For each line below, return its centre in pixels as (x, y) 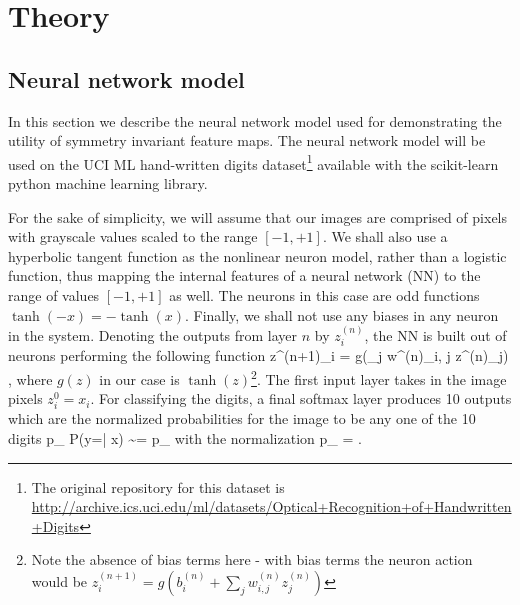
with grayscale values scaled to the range (133, 236)
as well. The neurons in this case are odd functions (324, 294)
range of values (54, 294)
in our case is (139, 378)
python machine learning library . (108, 183)
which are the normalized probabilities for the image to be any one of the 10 (242, 418)
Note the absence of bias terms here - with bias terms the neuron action (252, 559)
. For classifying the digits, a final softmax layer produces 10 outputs (301, 398)
